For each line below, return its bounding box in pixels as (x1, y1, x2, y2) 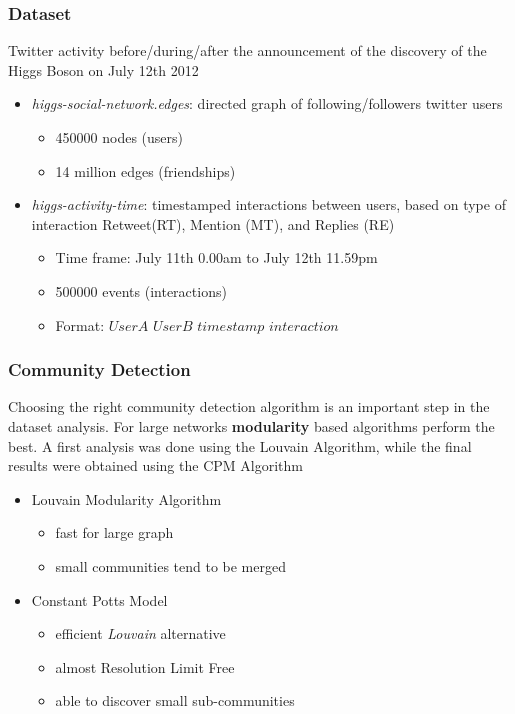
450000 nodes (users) (55, 127, 184, 147)
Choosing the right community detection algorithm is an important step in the (8, 396, 490, 417)
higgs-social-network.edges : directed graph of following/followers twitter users (31, 93, 503, 114)
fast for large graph (55, 522, 174, 543)
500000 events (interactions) (55, 280, 227, 301)
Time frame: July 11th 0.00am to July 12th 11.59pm (55, 247, 378, 268)
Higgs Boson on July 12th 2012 (8, 59, 199, 80)
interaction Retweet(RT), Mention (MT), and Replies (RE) (31, 213, 395, 234)
